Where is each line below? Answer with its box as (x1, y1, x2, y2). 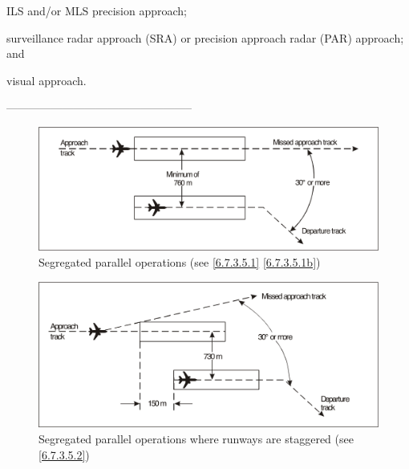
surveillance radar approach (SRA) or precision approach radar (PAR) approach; (6, 29, 404, 46)
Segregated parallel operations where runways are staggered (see (38, 430, 354, 447)
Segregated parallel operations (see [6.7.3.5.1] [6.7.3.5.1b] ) (38, 254, 321, 270)
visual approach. (6, 71, 87, 88)
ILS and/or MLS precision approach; (6, 2, 188, 18)
